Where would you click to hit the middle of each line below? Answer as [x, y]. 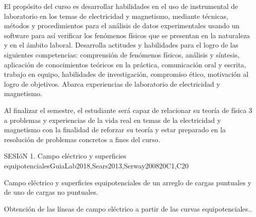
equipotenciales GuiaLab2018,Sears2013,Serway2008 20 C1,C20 [96, 165]
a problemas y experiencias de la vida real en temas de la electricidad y [113, 120]
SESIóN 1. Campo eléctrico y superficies [65, 156]
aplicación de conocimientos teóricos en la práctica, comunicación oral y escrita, [125, 64]
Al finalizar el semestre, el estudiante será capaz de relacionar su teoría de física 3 [128, 110]
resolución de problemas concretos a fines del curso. [82, 139]
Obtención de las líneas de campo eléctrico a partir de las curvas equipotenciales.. [128, 208]
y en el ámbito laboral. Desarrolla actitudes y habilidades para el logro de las [121, 45]
